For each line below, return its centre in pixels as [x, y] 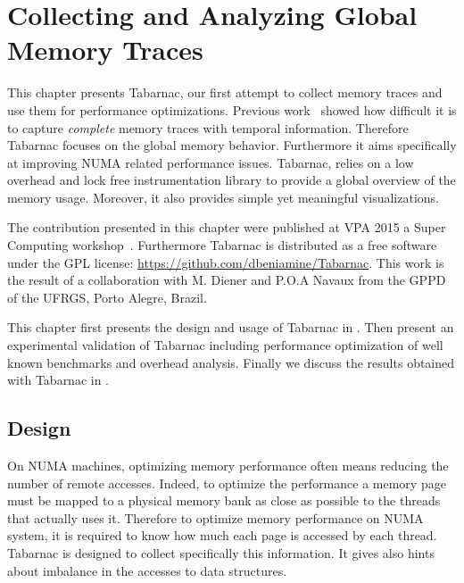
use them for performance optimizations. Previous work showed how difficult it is [232, 109]
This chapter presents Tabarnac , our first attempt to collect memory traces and [225, 92]
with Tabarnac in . [58, 380]
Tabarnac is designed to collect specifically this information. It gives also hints [221, 552]
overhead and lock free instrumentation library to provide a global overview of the [232, 180]
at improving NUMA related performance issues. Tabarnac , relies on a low [211, 162]
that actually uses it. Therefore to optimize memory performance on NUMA [215, 517]
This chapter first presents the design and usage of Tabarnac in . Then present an [231, 327]
